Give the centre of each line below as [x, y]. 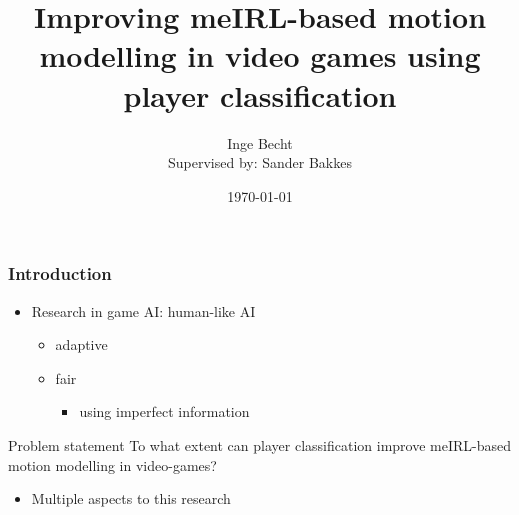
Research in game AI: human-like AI [143, 310]
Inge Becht [260, 142]
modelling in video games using [260, 55]
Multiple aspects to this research [131, 498]
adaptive [81, 344]
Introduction [60, 273]
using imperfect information [164, 411]
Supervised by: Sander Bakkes [259, 162]
